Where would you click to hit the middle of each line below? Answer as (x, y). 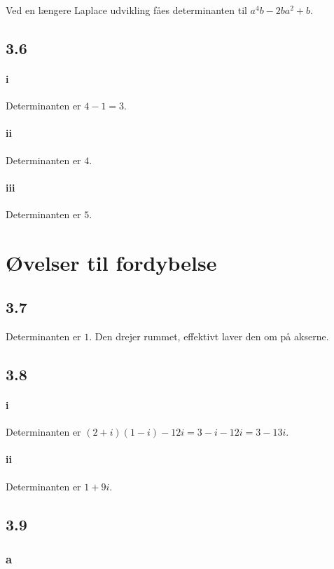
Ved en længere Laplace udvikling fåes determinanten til (126, 10)
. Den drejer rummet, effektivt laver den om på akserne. (209, 336)
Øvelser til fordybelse (111, 262)
